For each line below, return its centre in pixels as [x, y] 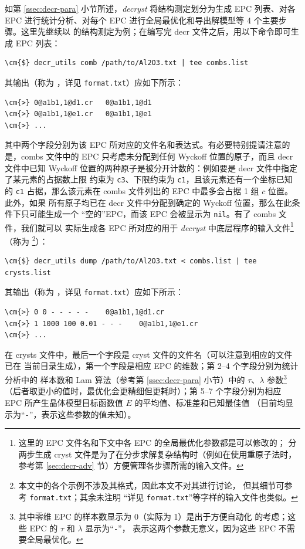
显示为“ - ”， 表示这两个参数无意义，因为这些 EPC [181, 528]
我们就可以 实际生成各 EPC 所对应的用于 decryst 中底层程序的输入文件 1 [157, 226]
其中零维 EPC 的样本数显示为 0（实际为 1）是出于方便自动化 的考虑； [153, 516]
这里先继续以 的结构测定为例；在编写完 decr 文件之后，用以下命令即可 [156, 31]
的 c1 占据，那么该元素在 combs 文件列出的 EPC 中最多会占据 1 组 [132, 190]
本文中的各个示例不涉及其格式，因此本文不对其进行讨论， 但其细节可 [151, 485]
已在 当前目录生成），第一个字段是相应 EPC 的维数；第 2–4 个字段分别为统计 [152, 366]
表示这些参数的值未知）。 [89, 414]
